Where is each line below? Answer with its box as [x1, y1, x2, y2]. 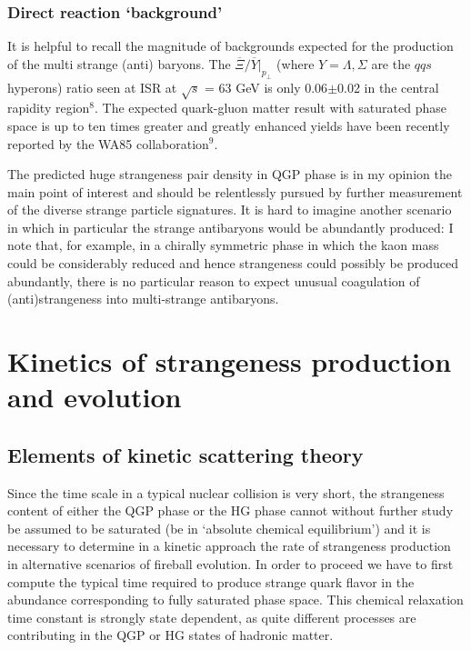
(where [276, 54, 315, 73]
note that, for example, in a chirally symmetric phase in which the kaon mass [7, 235, 439, 255]
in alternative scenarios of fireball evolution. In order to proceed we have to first [7, 555, 454, 573]
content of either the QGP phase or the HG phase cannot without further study [7, 501, 454, 520]
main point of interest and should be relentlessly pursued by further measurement [7, 182, 463, 201]
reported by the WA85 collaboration [7, 134, 209, 153]
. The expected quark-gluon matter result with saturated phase [95, 98, 446, 117]
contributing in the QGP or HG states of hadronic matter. [7, 625, 334, 645]
